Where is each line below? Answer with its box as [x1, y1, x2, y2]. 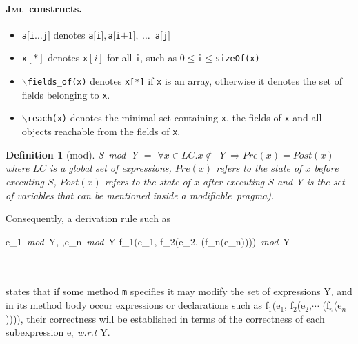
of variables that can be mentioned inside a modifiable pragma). [6, 188, 275, 202]
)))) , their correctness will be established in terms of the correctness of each [6, 311, 325, 325]
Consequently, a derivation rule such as [6, 211, 171, 225]
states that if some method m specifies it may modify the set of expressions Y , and [6, 284, 352, 299]
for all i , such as [107, 50, 177, 65]
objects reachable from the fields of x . [21, 124, 181, 139]
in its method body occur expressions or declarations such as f [6, 298, 269, 312]
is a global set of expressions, [50, 161, 172, 175]
